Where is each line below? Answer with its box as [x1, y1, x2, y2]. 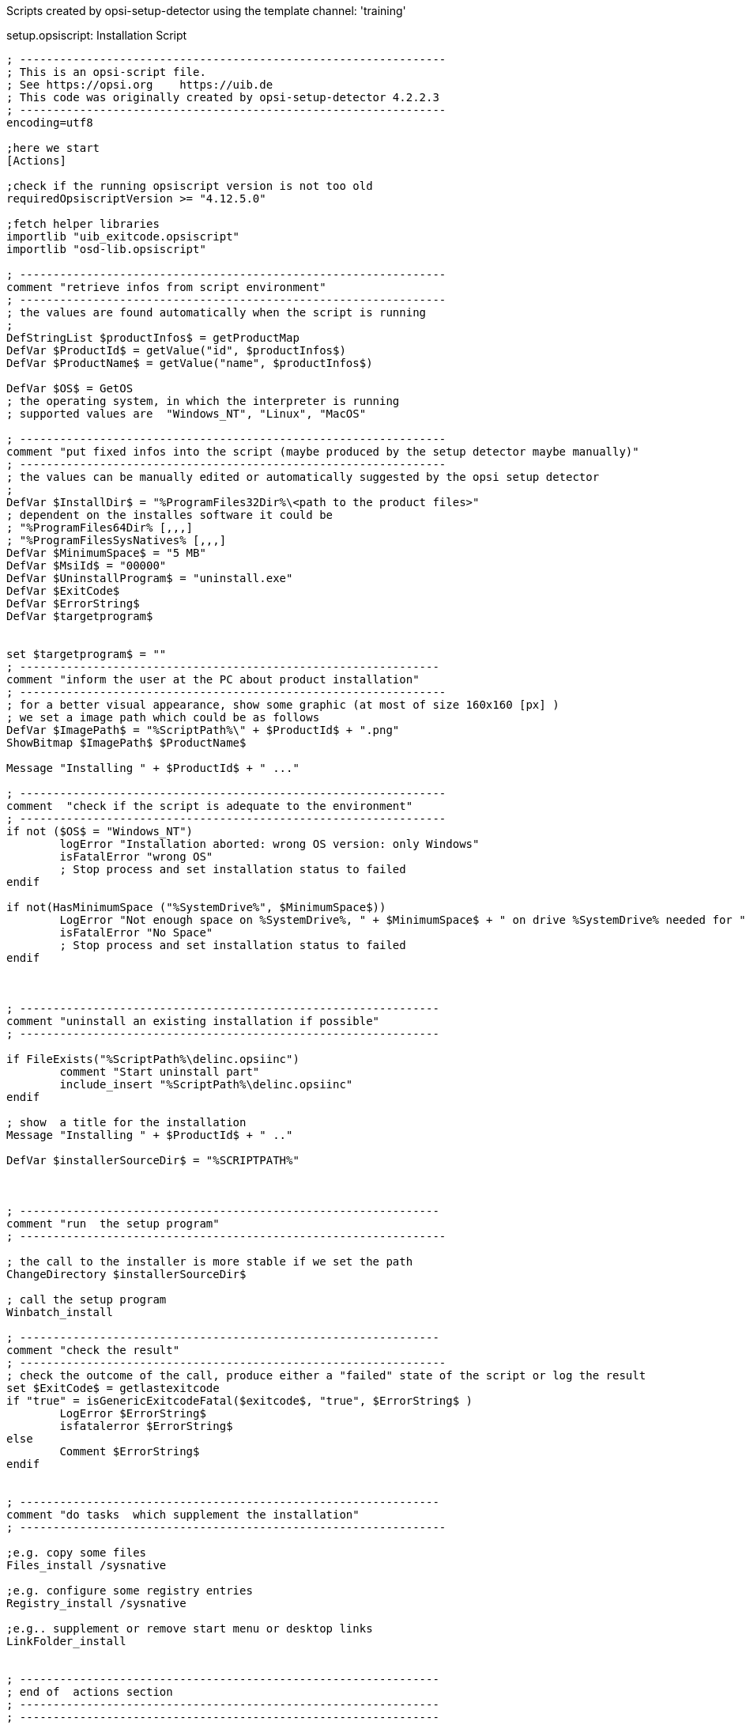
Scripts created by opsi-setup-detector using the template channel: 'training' [6, 4, 406, 17]
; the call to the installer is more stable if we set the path [6, 1255, 413, 1268]
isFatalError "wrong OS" [59, 850, 213, 863]
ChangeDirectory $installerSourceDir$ [6, 1268, 247, 1281]
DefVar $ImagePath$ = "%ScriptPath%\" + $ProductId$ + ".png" [6, 724, 400, 736]
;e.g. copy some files [6, 1546, 147, 1559]
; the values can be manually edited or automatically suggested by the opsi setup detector [6, 471, 600, 483]
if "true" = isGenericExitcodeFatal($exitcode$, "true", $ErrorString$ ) [6, 1394, 473, 1407]
